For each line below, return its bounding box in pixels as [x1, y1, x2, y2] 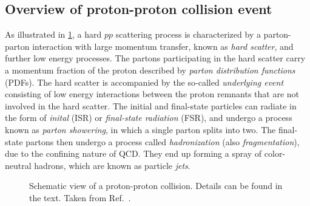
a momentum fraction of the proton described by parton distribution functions [5, 63, 295, 76]
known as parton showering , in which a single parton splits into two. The [5, 123, 276, 136]
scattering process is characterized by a [115, 28, 261, 41]
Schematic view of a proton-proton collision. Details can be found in [29, 179, 283, 192]
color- [264, 147, 286, 160]
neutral [5, 159, 32, 171]
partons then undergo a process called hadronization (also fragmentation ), [25, 135, 300, 148]
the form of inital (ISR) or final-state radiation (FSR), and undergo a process [5, 111, 292, 124]
